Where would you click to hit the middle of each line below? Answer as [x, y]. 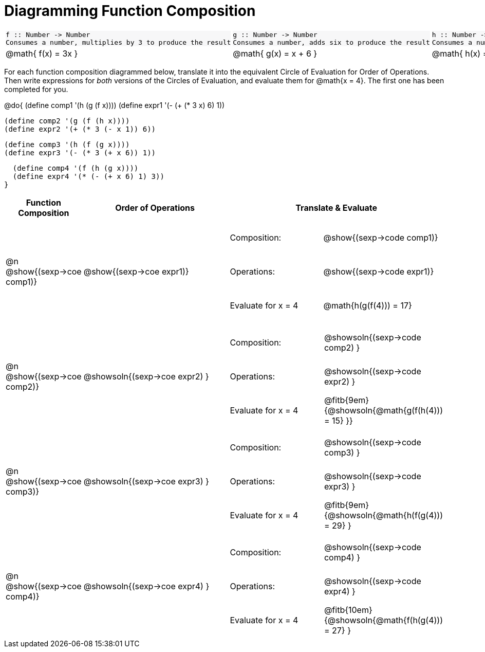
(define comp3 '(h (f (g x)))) [67, 144]
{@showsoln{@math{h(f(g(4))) [383, 515]
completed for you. [36, 89]
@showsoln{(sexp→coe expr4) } [146, 586]
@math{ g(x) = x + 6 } [275, 53]
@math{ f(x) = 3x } [42, 53]
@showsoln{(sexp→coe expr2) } [146, 376]
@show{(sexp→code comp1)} [381, 237]
